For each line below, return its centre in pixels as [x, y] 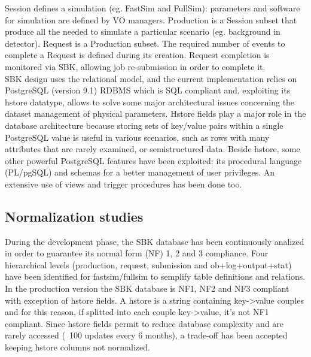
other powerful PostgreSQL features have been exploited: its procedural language [153, 160]
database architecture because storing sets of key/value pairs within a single [144, 125]
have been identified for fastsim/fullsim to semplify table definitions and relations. [155, 276]
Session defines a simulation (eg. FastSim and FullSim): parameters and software [153, 8]
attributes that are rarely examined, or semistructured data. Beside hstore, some [153, 149]
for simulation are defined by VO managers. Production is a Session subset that [151, 19]
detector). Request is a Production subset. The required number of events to [145, 43]
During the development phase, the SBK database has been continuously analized [155, 241]
